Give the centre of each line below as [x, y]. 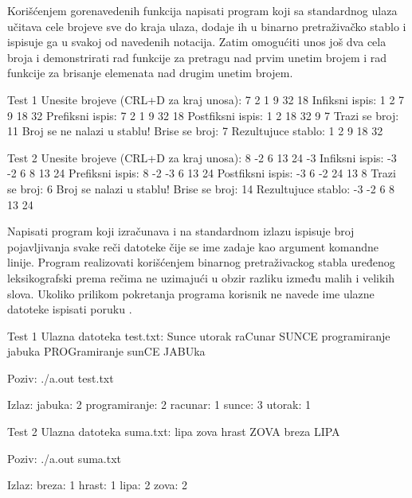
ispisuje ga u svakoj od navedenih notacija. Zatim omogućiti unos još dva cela [197, 42]
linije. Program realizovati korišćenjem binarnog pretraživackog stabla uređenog [201, 262]
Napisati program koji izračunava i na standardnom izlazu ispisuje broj [181, 231]
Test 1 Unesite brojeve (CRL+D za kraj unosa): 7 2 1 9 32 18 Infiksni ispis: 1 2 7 [206, 99]
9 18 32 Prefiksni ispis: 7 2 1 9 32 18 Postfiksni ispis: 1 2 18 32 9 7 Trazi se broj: [203, 115]
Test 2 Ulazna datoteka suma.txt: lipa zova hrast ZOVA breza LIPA [174, 432]
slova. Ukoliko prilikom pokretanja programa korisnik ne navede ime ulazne [191, 293]
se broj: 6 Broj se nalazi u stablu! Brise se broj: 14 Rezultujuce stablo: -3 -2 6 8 [201, 188]
